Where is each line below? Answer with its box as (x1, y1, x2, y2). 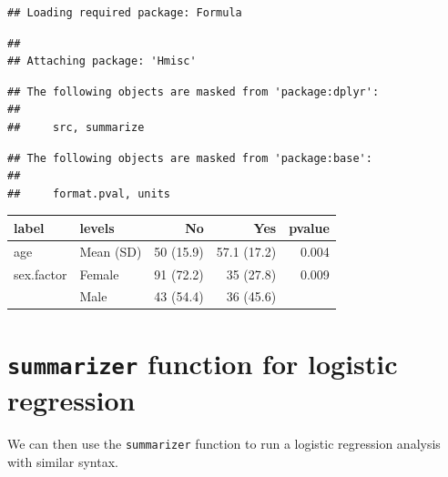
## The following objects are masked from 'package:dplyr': (7, 85, 380, 98)
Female (79, 264, 119, 283)
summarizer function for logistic (7, 344, 398, 381)
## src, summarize (7, 120, 145, 134)
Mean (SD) (79, 241, 142, 260)
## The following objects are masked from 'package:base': (7, 151, 372, 165)
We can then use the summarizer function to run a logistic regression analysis (7, 433, 441, 452)
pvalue (289, 218, 330, 237)
